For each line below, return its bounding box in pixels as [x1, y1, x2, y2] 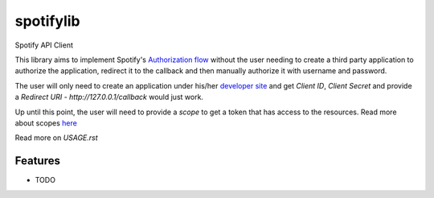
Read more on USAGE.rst [14, 133, 98, 142]
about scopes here [14, 118, 78, 128]
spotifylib [14, 12, 80, 30]
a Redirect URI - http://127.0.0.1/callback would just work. [14, 93, 204, 102]
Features [14, 154, 60, 168]
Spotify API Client [14, 40, 74, 50]
